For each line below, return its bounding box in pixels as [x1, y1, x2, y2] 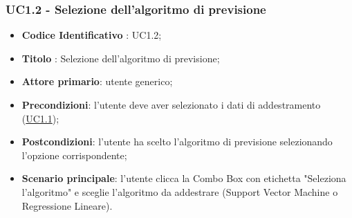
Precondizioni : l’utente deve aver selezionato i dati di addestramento [21, 98, 321, 111]
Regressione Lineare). [21, 198, 113, 212]
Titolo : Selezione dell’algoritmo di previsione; [21, 51, 220, 65]
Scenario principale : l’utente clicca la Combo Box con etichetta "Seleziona [21, 171, 346, 185]
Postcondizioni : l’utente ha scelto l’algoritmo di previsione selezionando [21, 134, 333, 149]
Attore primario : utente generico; [21, 74, 173, 89]
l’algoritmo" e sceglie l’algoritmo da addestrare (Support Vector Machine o [21, 184, 338, 199]
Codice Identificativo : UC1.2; [21, 28, 162, 42]
